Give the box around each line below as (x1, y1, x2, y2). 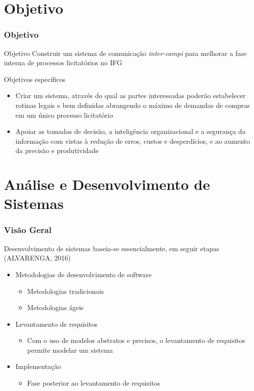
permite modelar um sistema (27, 344, 113, 355)
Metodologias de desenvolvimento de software (15, 269, 152, 279)
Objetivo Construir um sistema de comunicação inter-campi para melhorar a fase (4, 48, 247, 58)
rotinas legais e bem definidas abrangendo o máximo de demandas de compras (15, 100, 250, 110)
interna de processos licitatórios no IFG (4, 57, 122, 68)
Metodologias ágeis (27, 302, 84, 313)
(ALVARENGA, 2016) (4, 253, 71, 263)
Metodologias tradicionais (27, 286, 104, 296)
